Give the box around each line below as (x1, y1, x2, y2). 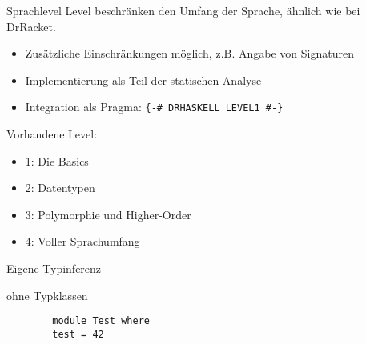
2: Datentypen (25, 179, 95, 196)
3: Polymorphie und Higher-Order (25, 206, 191, 222)
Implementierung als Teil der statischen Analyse (25, 71, 262, 88)
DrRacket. (6, 18, 56, 34)
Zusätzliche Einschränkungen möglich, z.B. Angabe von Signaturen (25, 45, 354, 62)
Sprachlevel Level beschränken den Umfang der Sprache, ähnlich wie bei (6, 2, 360, 18)
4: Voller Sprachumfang (25, 233, 140, 250)
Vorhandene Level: (6, 126, 98, 142)
